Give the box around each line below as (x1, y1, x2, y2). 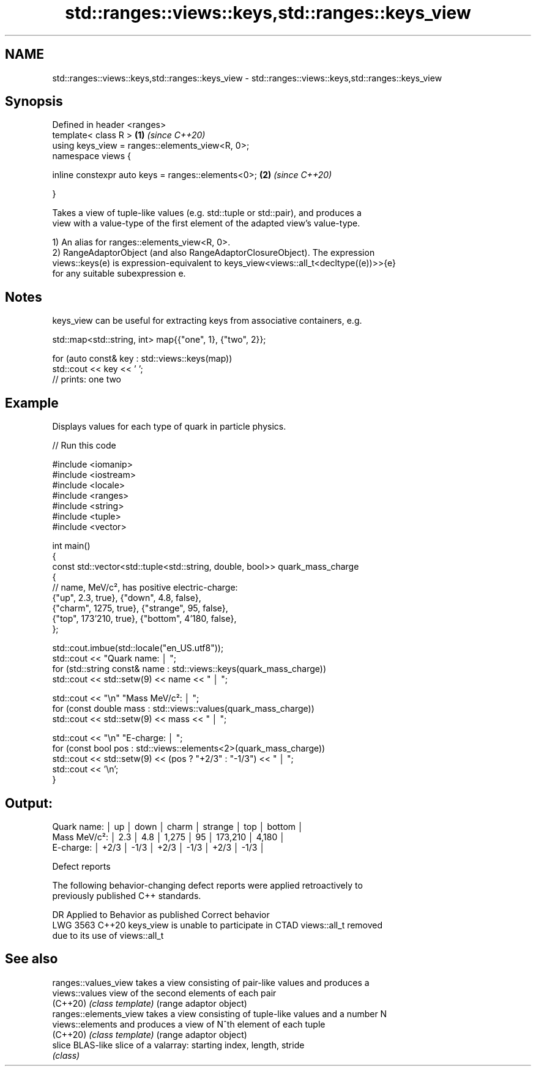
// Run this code (52, 440, 116, 451)
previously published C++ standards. (52, 890, 201, 901)
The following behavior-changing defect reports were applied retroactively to (52, 879, 363, 890)
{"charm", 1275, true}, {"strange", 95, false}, (52, 603, 228, 614)
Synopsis (5, 94, 63, 110)
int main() (52, 540, 91, 551)
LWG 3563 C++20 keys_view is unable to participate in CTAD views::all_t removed (52, 919, 383, 930)
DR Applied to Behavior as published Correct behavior (52, 909, 270, 920)
